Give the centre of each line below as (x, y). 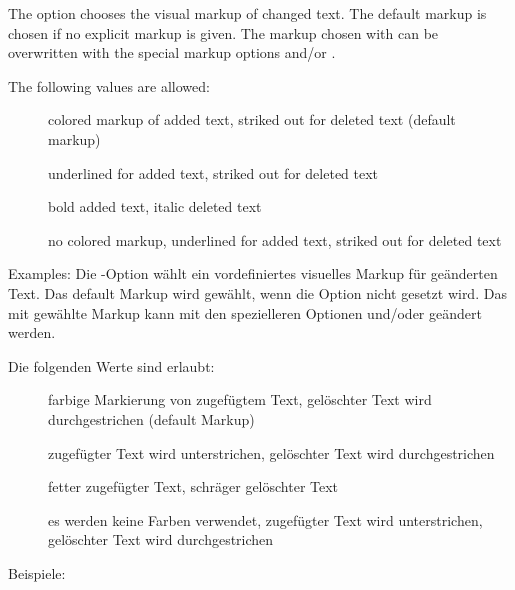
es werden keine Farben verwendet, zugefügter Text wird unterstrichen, (265, 519)
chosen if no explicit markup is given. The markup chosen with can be (223, 32)
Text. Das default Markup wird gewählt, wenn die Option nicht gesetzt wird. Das (257, 292)
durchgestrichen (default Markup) (151, 418)
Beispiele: (37, 572)
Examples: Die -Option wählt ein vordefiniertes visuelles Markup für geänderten (253, 273)
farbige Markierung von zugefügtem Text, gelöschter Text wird (240, 399)
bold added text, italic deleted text (155, 206)
